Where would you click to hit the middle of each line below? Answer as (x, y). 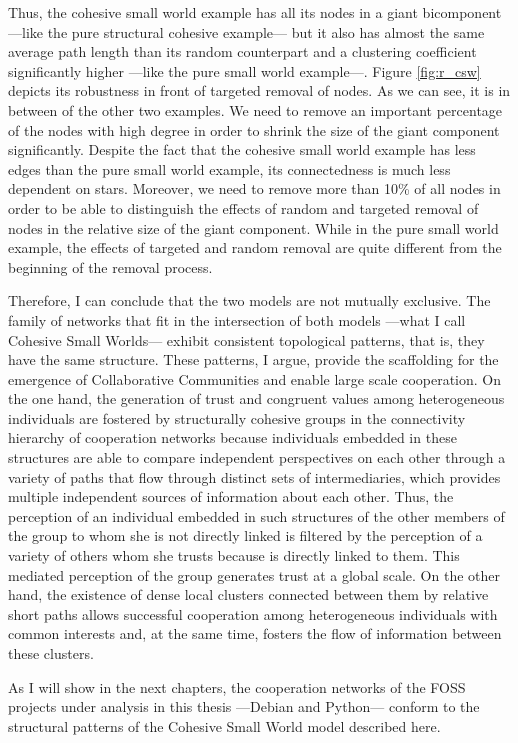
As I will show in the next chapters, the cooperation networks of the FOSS (237, 686)
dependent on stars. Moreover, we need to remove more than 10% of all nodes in (254, 188)
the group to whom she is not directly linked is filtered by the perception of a (245, 535)
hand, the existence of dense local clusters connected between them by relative (248, 594)
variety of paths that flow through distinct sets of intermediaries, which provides (254, 476)
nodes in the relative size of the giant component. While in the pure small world (253, 227)
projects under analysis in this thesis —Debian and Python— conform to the (244, 706)
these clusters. (51, 653)
